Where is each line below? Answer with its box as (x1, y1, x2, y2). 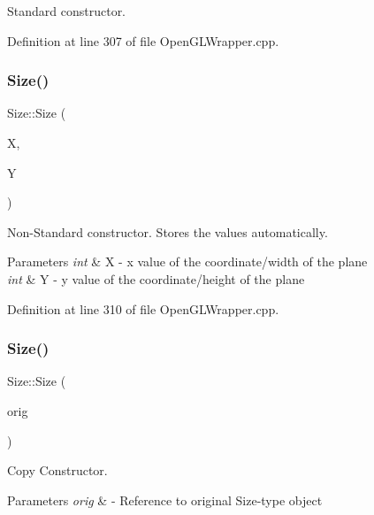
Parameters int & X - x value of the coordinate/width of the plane (7, 252, 368, 271)
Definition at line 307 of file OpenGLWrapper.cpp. (7, 31, 279, 50)
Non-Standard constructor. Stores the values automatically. (7, 222, 328, 241)
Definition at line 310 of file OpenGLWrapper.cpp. (7, 299, 279, 318)
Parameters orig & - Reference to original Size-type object (7, 490, 323, 509)
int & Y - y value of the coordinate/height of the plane (7, 269, 305, 288)
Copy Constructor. (7, 461, 108, 480)
